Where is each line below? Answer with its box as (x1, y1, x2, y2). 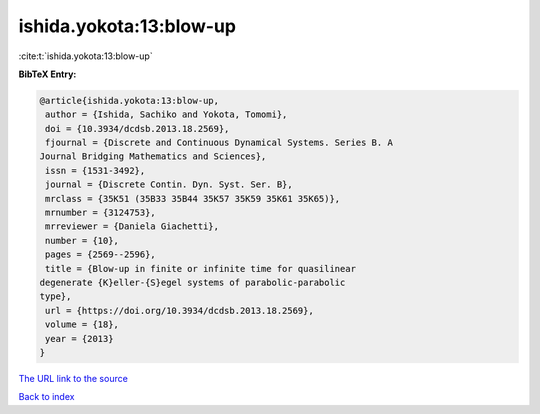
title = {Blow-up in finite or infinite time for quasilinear (45, 263, 357, 274)
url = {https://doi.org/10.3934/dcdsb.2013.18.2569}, (45, 305, 314, 316)
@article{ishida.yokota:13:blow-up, (39, 95, 220, 106)
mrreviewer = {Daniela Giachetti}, (45, 221, 220, 232)
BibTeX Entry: (18, 68, 77, 80)
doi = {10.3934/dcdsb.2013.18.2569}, (45, 123, 230, 134)
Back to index (18, 391, 75, 403)
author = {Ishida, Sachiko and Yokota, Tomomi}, (45, 109, 288, 120)
